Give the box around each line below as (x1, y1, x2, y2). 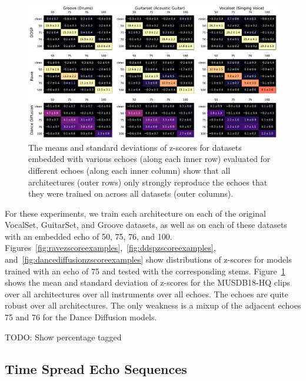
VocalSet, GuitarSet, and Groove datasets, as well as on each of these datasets (5, 218, 287, 231)
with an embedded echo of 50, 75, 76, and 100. (5, 230, 172, 242)
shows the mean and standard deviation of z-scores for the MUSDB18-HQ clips (5, 276, 291, 289)
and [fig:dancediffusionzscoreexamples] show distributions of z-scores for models (5, 253, 292, 266)
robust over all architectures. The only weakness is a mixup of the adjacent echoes (5, 299, 301, 312)
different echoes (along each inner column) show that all (28, 164, 231, 176)
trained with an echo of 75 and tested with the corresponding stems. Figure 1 (5, 264, 285, 277)
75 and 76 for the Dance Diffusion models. (5, 311, 157, 323)
